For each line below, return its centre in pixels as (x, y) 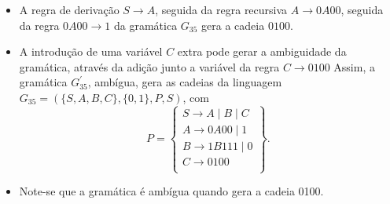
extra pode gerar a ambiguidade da (262, 51)
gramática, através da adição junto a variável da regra (149, 66)
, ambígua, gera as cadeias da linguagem (185, 82)
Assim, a (354, 66)
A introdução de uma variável (91, 51)
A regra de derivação (69, 9)
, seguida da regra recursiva (221, 9)
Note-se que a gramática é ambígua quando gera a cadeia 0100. (171, 191)
